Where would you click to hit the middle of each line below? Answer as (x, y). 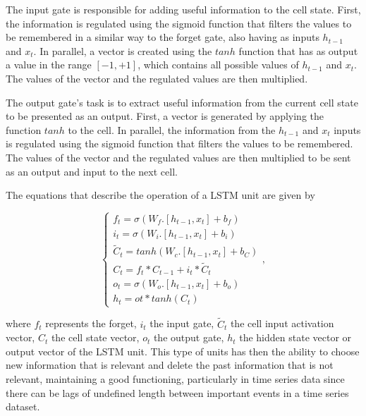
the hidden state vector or (295, 337)
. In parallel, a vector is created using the (123, 50)
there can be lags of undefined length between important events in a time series (177, 392)
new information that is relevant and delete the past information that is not (170, 365)
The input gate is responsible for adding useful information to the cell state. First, (183, 9)
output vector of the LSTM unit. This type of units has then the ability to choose (183, 351)
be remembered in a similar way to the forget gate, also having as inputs (163, 37)
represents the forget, (91, 323)
